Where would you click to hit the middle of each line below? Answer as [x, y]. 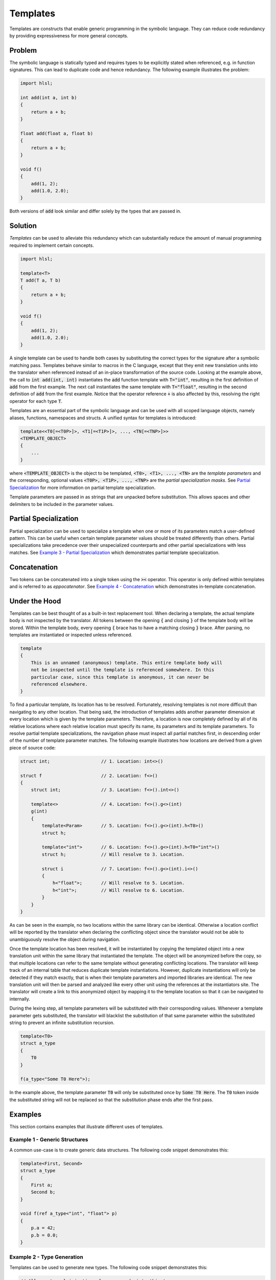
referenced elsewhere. [59, 684]
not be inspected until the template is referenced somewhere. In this [123, 670]
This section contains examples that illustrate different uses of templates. [86, 1126]
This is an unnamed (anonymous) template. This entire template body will [126, 663]
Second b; [43, 1192]
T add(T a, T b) [41, 280]
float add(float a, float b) [57, 133]
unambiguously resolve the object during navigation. [65, 939]
